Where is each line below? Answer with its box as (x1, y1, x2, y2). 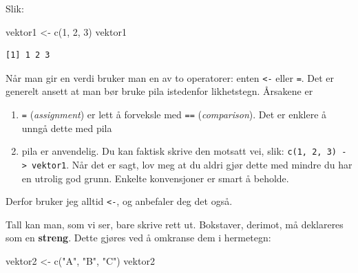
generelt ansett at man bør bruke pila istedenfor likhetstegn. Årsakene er (6, 84, 313, 98)
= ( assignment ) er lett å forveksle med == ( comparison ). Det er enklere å (21, 107, 327, 122)
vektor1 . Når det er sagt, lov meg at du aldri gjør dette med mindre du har (32, 157, 352, 171)
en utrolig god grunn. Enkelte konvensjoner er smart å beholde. (21, 171, 289, 185)
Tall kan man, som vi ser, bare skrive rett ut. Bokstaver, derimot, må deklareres (6, 217, 344, 231)
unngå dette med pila (21, 120, 112, 135)
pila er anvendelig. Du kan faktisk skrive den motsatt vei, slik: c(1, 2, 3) (21, 144, 337, 158)
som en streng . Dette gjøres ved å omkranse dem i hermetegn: (6, 230, 271, 245)
